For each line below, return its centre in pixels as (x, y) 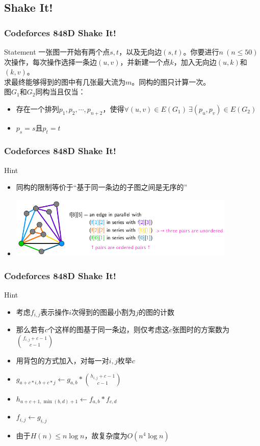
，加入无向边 (195, 61)
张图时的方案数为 (201, 329)
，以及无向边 (140, 52)
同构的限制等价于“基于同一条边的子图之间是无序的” (102, 187)
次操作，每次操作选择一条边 (50, 61)
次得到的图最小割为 (104, 312)
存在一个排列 (37, 108)
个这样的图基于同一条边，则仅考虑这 (108, 329)
